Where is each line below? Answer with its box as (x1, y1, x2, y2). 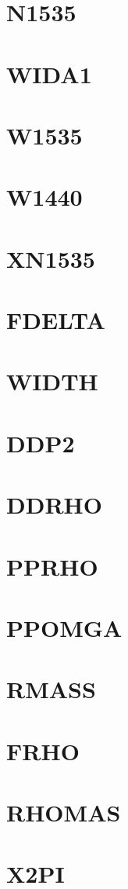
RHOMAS (6, 796, 121, 829)
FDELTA (6, 304, 105, 336)
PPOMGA (6, 611, 123, 643)
